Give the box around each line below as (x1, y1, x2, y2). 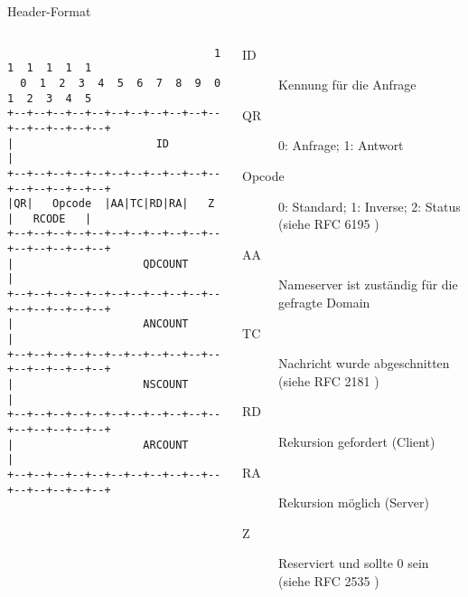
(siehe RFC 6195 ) (278, 214, 379, 233)
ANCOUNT (143, 317, 189, 331)
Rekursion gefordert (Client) (278, 431, 435, 450)
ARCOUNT (143, 438, 189, 451)
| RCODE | (7, 212, 92, 225)
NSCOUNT (143, 378, 189, 392)
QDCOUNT (143, 257, 189, 270)
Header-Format (7, 2, 91, 20)
